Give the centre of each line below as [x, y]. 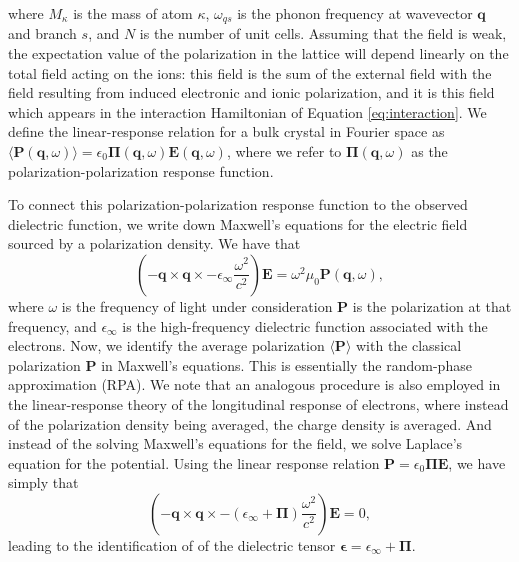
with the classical [408, 345]
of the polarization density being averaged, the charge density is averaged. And [250, 423]
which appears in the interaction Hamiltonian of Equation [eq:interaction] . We [247, 111]
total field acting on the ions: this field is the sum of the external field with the [250, 72]
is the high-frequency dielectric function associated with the [305, 325]
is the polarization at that [432, 305]
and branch [42, 33]
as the [429, 151]
